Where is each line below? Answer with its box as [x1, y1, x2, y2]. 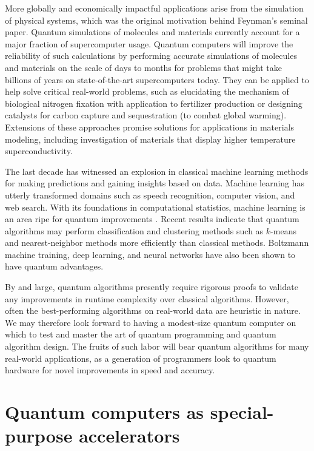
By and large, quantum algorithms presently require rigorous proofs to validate [5, 280, 298, 293]
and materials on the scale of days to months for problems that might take [5, 61, 282, 73]
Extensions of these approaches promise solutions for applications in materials [5, 120, 295, 133]
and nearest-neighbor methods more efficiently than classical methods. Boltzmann [5, 236, 309, 249]
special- [210, 399, 274, 424]
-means [270, 224, 296, 237]
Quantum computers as [5, 399, 204, 424]
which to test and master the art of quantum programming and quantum [5, 328, 276, 341]
